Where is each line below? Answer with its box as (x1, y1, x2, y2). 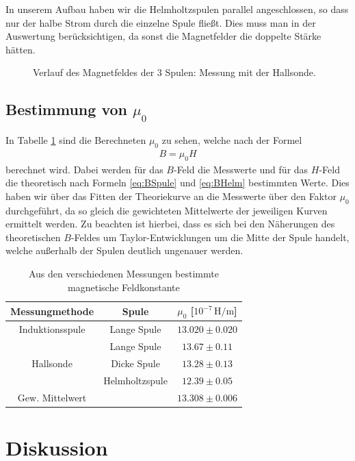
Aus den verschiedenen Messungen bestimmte (28, 266, 219, 280)
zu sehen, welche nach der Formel (161, 132, 302, 147)
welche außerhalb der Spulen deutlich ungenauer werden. (5, 243, 244, 258)
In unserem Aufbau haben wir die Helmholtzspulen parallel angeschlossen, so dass (5, 2, 349, 16)
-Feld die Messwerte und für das (173, 162, 308, 176)
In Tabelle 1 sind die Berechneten (5, 132, 146, 147)
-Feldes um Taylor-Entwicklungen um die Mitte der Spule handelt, (70, 229, 350, 244)
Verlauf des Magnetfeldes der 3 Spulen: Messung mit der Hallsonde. (33, 65, 316, 79)
